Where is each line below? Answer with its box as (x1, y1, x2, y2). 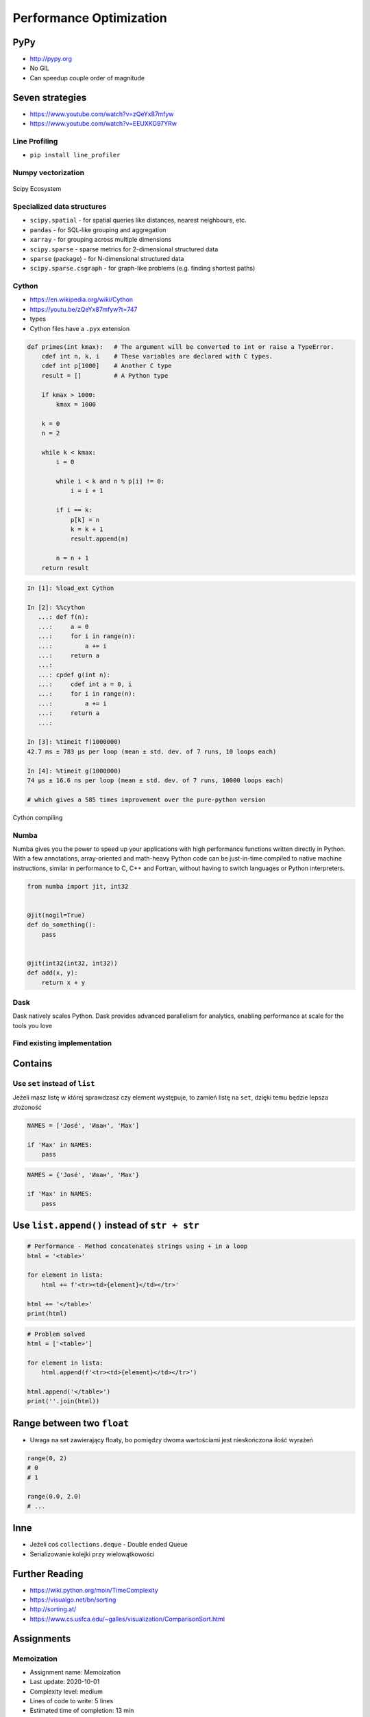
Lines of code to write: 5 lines (29, 1697, 114, 1705)
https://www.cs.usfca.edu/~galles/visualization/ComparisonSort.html (29, 1615, 225, 1623)
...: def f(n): (38, 613, 89, 621)
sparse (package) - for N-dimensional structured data (29, 254, 184, 262)
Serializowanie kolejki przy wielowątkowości (29, 1549, 155, 1558)
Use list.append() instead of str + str (12, 1220, 200, 1231)
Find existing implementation (12, 1038, 112, 1048)
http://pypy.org (29, 55, 72, 63)
